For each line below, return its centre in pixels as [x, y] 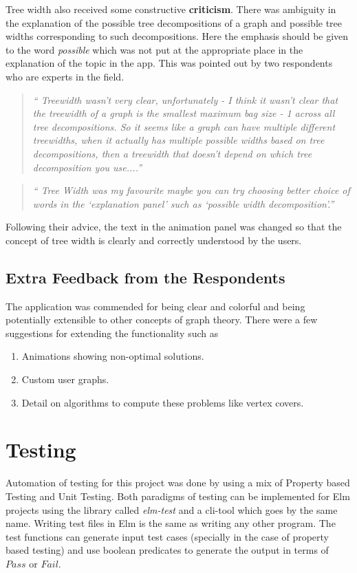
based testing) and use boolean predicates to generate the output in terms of [167, 550]
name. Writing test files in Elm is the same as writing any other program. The [171, 523]
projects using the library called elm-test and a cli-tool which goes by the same [172, 509]
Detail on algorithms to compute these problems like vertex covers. [163, 402]
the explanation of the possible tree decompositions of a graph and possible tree [174, 22]
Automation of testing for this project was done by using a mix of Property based [178, 483]
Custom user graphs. [65, 379]
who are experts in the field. [65, 76]
